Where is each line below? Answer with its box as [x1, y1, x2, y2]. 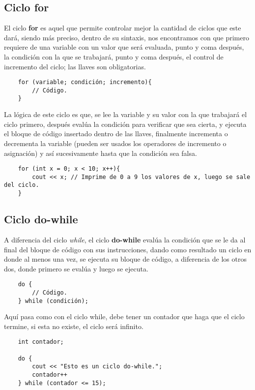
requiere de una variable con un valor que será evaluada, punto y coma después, [4, 42, 244, 52]
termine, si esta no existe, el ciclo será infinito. [4, 321, 143, 331]
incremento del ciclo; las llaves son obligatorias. [4, 61, 146, 71]
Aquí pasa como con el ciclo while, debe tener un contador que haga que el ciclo [4, 311, 245, 322]
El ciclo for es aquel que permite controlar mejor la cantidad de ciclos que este [4, 23, 241, 33]
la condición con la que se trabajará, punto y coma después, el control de [4, 51, 224, 61]
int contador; [18, 338, 64, 346]
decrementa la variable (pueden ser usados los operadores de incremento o [4, 138, 227, 148]
